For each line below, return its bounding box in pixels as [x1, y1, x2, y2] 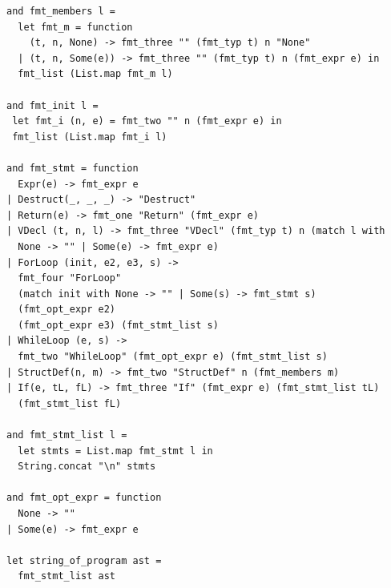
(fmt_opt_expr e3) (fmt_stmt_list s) [18, 319, 219, 331]
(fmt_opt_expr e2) [18, 304, 116, 316]
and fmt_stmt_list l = [6, 429, 127, 441]
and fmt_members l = [6, 6, 116, 17]
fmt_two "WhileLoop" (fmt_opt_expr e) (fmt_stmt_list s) [18, 351, 328, 363]
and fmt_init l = [6, 99, 99, 111]
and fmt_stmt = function [6, 162, 139, 174]
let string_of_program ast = [6, 554, 162, 566]
